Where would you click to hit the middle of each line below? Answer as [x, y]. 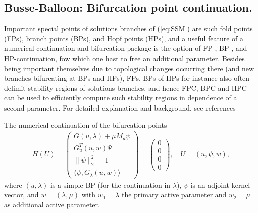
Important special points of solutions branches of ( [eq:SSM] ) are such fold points [128, 29]
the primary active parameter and [174, 195]
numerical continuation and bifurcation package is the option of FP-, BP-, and [126, 48]
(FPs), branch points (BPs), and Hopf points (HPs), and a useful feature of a [124, 38]
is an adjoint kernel [220, 184]
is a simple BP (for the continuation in [111, 184]
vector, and [21, 195]
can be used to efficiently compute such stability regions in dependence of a [121, 98]
